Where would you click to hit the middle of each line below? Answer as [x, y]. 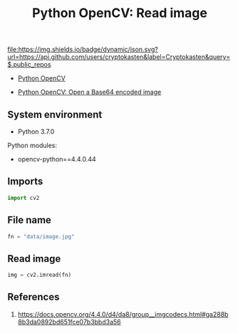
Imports [25, 182]
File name [30, 220]
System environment [55, 114]
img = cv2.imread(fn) [40, 275]
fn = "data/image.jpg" [41, 236]
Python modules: [32, 145]
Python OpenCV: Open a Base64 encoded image [89, 92]
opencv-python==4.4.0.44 [57, 159]
